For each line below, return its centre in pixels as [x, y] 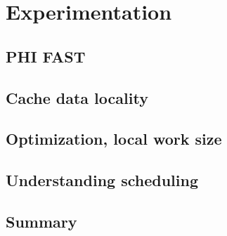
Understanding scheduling [102, 180]
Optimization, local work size [114, 139]
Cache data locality [77, 97]
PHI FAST [46, 56]
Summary [41, 221]
